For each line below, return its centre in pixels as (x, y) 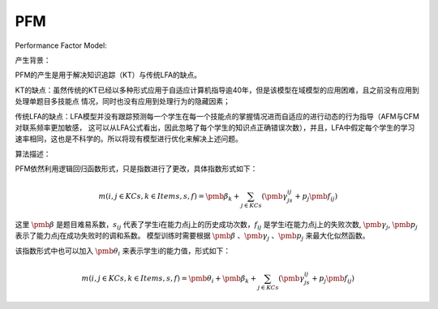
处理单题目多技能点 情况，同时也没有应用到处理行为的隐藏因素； (122, 101)
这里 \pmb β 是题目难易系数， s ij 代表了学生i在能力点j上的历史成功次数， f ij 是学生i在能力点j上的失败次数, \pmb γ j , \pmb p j (216, 225)
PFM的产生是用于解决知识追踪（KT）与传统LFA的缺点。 (108, 75)
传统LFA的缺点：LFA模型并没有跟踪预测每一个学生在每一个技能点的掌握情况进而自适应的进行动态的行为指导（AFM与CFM (217, 116)
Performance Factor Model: (61, 45)
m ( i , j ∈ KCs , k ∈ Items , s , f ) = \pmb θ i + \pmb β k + (169, 279)
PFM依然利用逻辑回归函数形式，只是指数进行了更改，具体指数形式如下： (136, 169)
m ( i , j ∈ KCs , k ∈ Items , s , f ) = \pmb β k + (169, 197)
